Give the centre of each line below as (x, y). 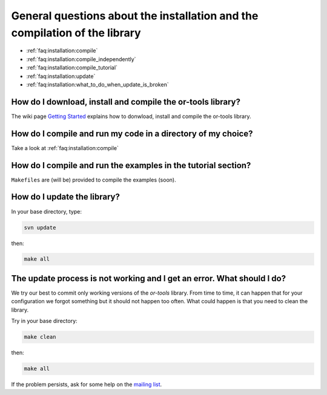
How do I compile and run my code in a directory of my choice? (132, 133)
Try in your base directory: (45, 321)
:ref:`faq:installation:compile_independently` (81, 59)
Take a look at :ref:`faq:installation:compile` (65, 148)
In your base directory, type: (46, 211)
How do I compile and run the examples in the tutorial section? (131, 165)
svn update (40, 227)
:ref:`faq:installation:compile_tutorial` (72, 68)
